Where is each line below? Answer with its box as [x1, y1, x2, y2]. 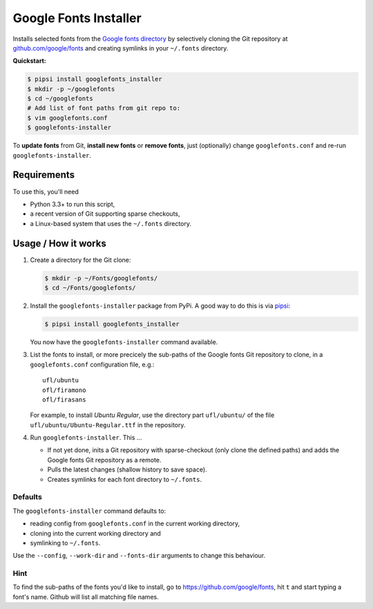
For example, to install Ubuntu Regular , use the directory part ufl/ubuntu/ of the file [30, 411, 275, 420]
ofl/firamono [42, 386, 86, 394]
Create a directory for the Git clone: [30, 256, 131, 264]
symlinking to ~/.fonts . [30, 538, 101, 547]
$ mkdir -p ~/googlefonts [27, 85, 115, 93]
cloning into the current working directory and [30, 529, 162, 537]
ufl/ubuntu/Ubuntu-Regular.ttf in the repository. [30, 420, 186, 429]
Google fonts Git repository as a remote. [47, 456, 162, 464]
